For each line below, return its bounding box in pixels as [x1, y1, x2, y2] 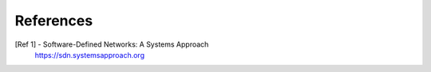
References [14, 12, 93, 29]
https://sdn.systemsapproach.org [34, 50, 145, 59]
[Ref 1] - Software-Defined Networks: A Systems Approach [14, 40, 209, 49]
